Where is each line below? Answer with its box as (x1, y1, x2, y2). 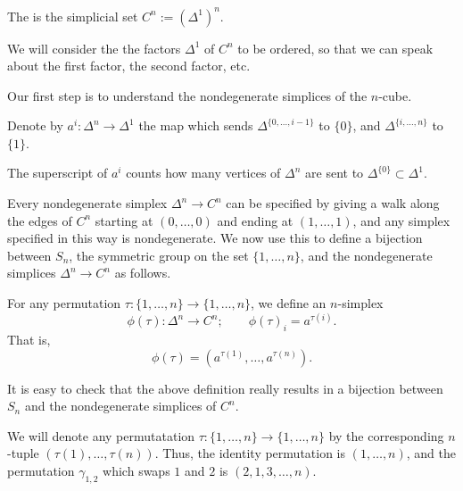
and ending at (217, 211, 294, 229)
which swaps (103, 461, 170, 479)
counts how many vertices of (126, 163, 281, 182)
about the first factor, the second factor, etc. (7, 56, 251, 75)
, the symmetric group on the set (69, 245, 249, 264)
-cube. (378, 86, 412, 104)
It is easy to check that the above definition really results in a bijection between (7, 379, 443, 397)
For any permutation (7, 294, 121, 312)
